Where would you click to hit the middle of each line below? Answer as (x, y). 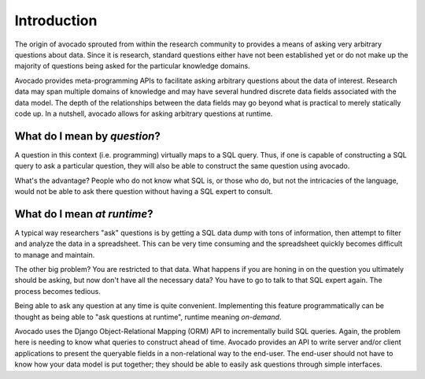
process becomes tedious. (58, 291)
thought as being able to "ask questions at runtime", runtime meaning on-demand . (148, 317)
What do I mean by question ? (87, 136)
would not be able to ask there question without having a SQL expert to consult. (144, 191)
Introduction (56, 20)
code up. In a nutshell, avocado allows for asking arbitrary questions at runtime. (144, 113)
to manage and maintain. (55, 255)
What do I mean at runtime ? (84, 214)
